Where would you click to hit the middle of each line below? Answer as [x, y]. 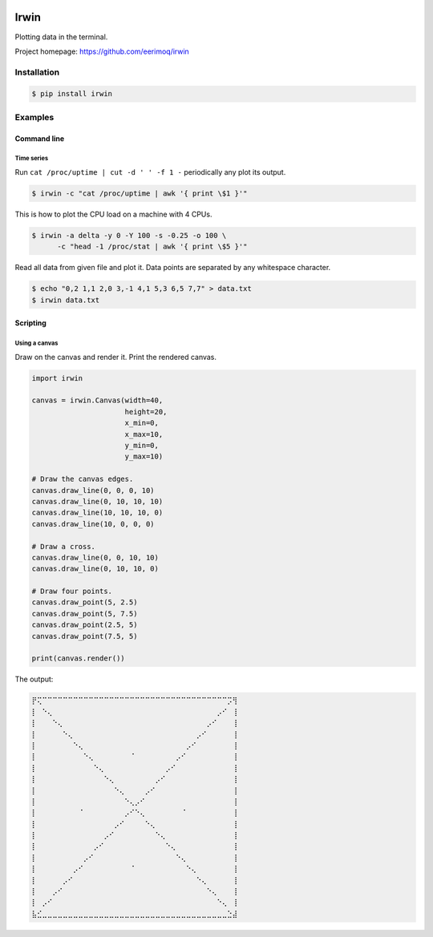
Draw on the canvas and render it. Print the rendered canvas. [115, 357]
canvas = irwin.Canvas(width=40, [97, 400]
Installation [37, 72]
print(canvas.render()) [79, 658]
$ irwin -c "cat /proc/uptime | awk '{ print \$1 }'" [140, 193]
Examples [34, 117]
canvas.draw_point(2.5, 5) [85, 625]
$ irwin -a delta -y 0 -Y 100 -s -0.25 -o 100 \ [129, 235]
